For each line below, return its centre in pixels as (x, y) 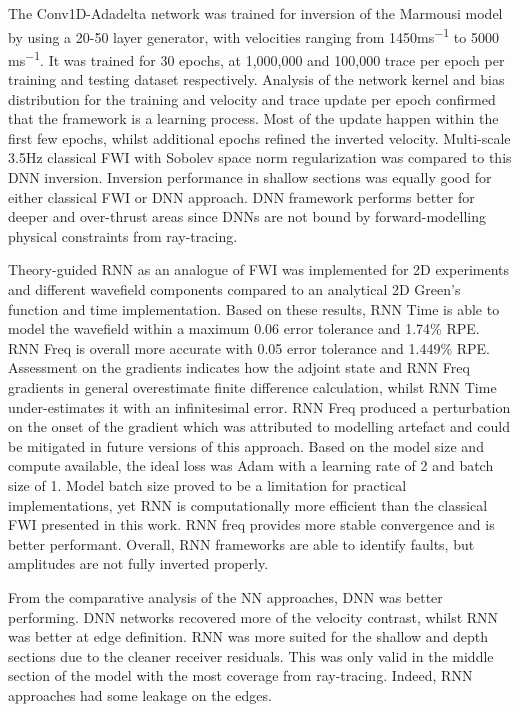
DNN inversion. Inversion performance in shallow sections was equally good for (250, 177)
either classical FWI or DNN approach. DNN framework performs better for (241, 196)
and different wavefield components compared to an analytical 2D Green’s (234, 289)
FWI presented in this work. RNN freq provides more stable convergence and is (251, 524)
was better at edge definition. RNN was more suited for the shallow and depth (248, 636)
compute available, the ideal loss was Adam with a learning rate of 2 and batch (251, 465)
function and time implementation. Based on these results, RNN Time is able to (254, 308)
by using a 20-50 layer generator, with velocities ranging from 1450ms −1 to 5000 (253, 35)
